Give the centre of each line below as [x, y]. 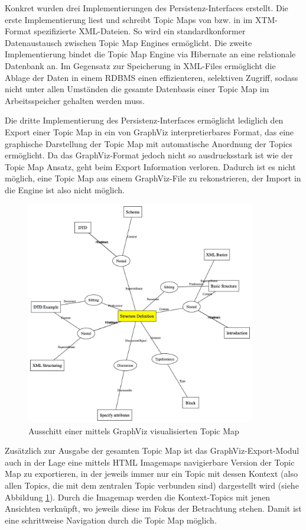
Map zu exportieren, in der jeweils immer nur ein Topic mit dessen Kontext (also [151, 474]
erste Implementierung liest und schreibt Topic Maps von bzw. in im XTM [140, 19]
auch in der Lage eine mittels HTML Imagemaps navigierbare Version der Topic [150, 462]
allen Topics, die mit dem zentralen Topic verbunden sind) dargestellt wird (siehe [152, 485]
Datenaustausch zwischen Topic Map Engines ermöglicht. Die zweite [128, 42]
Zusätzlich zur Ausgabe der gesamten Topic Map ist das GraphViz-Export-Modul [152, 451]
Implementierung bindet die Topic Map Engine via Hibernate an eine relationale [150, 54]
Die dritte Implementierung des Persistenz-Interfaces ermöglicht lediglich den [144, 120]
